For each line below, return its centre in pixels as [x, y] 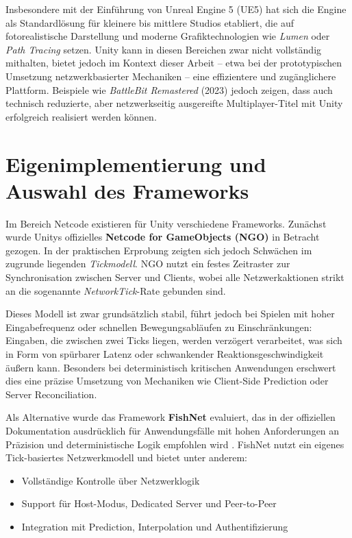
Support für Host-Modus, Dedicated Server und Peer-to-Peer [149, 503]
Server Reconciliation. [51, 394]
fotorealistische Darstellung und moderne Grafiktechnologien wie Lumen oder [168, 36]
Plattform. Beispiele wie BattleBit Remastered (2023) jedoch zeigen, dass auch [169, 89]
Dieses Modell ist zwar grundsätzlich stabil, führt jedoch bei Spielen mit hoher [170, 314]
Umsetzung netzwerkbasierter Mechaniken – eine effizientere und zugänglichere [171, 76]
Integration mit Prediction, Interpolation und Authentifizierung [155, 526]
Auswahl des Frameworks [127, 190]
